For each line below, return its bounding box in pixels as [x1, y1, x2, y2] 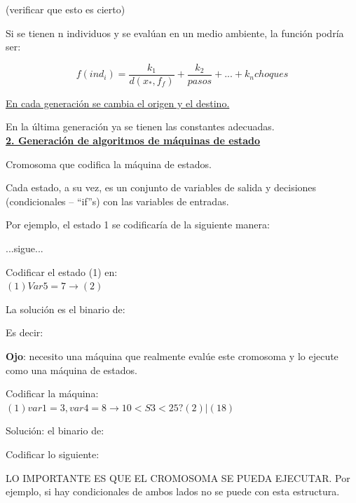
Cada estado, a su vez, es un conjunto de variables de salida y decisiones [6, 180, 317, 195]
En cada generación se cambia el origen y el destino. [6, 95, 230, 110]
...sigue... [6, 241, 43, 255]
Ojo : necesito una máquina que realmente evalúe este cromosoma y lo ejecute [6, 348, 338, 363]
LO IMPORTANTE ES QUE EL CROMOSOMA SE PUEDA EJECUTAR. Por [6, 470, 350, 485]
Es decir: [6, 325, 43, 340]
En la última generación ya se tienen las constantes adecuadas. [6, 119, 275, 134]
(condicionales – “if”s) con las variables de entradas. [6, 193, 229, 208]
